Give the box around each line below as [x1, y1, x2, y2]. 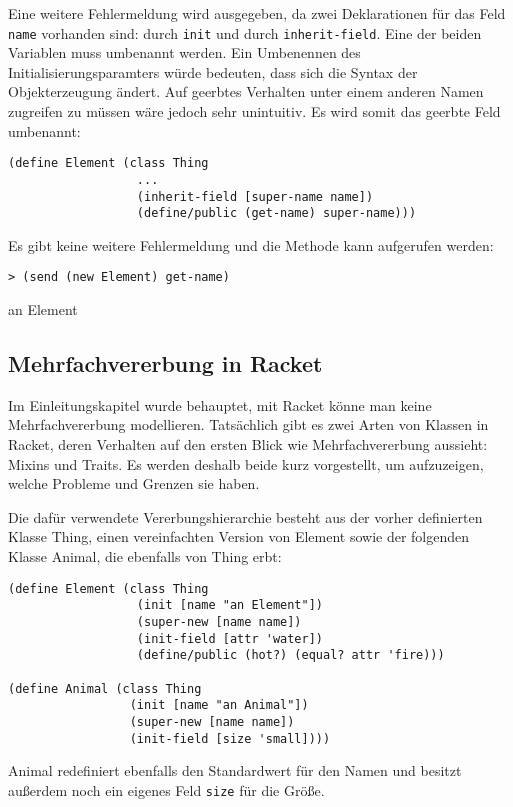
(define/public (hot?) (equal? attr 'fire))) [136, 648, 445, 663]
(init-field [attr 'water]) [136, 631, 323, 646]
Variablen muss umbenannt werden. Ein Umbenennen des [8, 42, 361, 63]
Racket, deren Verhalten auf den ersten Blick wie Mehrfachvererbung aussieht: [8, 434, 488, 455]
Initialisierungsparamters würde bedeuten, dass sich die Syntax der [8, 61, 418, 82]
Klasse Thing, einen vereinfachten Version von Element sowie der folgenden [8, 526, 470, 547]
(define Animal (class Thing [8, 681, 202, 696]
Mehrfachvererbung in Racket [8, 348, 323, 379]
